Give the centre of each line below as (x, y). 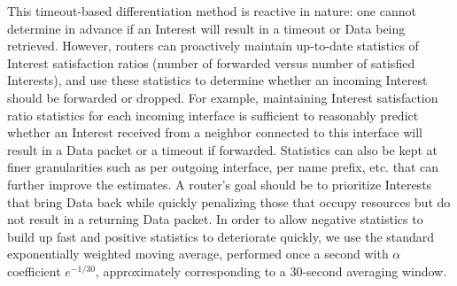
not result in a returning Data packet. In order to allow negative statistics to (215, 219)
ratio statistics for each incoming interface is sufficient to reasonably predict (213, 115)
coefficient (34, 271)
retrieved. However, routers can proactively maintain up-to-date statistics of (213, 46)
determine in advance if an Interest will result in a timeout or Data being (206, 28)
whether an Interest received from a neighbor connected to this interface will (215, 132)
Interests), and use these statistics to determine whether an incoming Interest (217, 80)
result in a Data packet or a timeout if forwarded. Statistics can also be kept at (222, 149)
